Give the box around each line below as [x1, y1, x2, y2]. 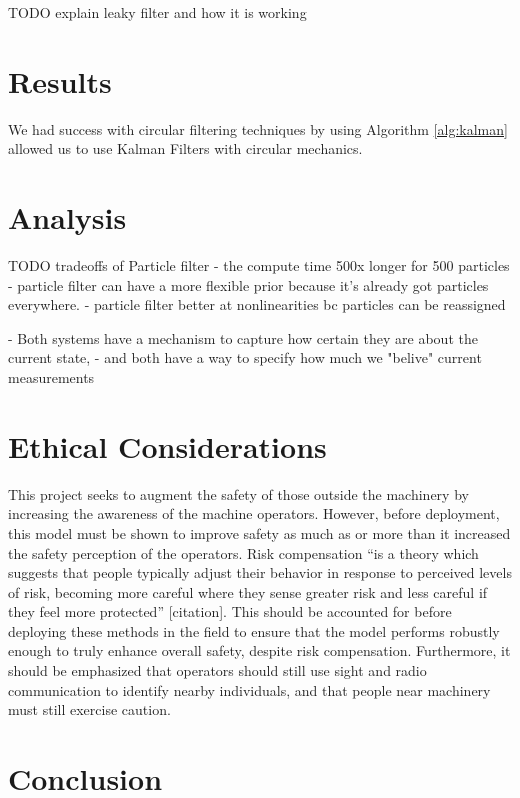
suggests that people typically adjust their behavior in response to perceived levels [8, 562, 512, 583]
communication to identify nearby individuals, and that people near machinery [8, 679, 491, 700]
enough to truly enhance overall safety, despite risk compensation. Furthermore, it [8, 640, 511, 661]
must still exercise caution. [8, 699, 171, 720]
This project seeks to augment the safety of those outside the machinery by [8, 483, 469, 504]
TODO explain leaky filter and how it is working [8, 2, 307, 22]
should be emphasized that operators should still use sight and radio [8, 660, 427, 681]
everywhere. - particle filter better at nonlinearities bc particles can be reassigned [8, 294, 506, 315]
